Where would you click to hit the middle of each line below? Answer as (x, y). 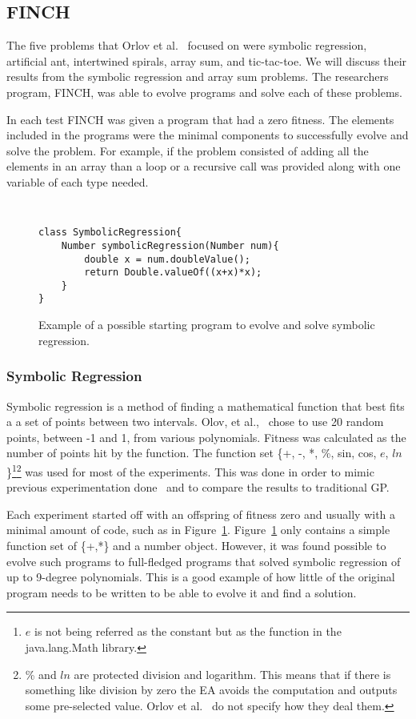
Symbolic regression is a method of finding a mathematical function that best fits (206, 406)
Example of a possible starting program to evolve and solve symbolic (207, 325)
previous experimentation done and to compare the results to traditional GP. (198, 487)
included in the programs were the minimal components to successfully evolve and (208, 135)
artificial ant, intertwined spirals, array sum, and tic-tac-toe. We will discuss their (207, 60)
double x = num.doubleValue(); (167, 259)
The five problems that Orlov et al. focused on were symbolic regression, (187, 45)
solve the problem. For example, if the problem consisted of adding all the (188, 150)
